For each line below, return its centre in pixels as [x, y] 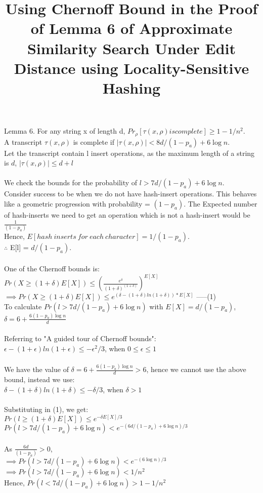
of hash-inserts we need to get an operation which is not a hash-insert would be [127, 214]
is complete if [94, 141]
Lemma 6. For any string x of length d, [65, 131]
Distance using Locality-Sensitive [131, 68]
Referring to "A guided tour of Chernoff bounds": [80, 338]
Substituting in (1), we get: [46, 409]
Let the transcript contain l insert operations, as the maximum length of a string [129, 153]
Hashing [131, 87]
